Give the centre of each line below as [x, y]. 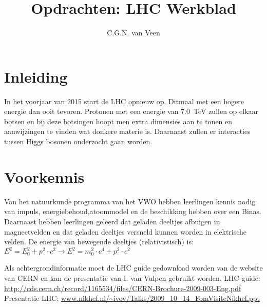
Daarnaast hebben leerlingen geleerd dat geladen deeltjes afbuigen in [112, 221]
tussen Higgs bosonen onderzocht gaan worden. [78, 141]
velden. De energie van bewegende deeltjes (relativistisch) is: [99, 242]
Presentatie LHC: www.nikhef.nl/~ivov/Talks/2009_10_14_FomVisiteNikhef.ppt [132, 298]
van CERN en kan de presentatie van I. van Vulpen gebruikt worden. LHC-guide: [132, 277]
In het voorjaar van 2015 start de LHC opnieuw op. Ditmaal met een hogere [124, 101]
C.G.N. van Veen [133, 33]
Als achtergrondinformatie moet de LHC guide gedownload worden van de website [133, 268]
